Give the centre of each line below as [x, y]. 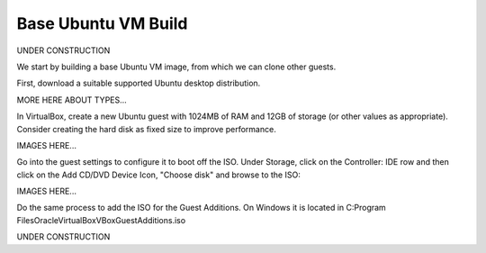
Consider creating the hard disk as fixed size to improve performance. [146, 129]
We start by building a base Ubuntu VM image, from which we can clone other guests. [176, 67]
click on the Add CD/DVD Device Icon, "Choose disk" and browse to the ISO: [158, 175]
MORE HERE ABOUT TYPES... [72, 100]
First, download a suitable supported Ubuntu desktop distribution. [139, 83]
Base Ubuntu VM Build [102, 23]
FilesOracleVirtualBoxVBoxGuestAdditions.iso [101, 220]
